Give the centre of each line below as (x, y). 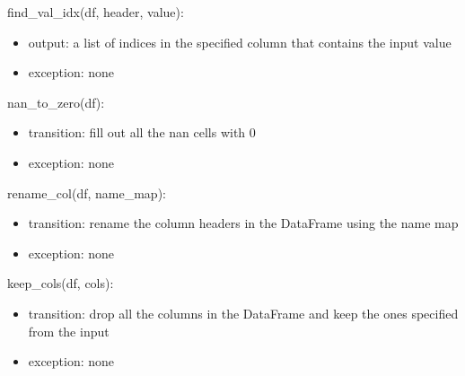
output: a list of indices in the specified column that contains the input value (240, 42)
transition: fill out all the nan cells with (137, 132)
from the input (69, 331)
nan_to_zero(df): (56, 102)
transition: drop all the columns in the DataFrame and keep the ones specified (243, 313)
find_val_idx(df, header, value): (96, 12)
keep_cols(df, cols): (61, 283)
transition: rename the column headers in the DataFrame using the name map (243, 223)
